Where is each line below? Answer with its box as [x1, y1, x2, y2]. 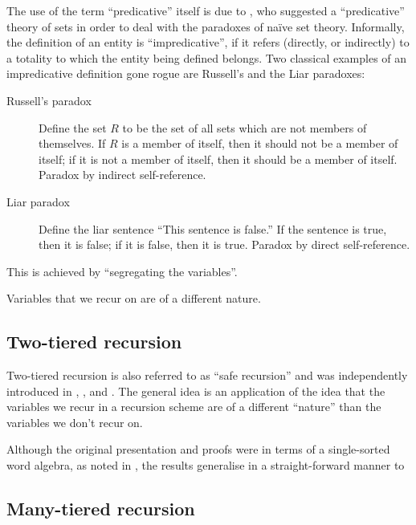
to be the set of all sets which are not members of [122, 119, 367, 136]
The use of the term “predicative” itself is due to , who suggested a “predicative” [6, 2, 405, 18]
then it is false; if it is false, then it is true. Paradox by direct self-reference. [39, 236, 410, 253]
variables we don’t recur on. [6, 413, 143, 430]
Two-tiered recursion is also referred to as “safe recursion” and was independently [6, 367, 408, 384]
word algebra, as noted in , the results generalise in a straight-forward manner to [6, 457, 405, 474]
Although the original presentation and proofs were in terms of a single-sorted [6, 441, 390, 458]
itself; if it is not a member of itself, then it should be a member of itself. [39, 150, 398, 167]
